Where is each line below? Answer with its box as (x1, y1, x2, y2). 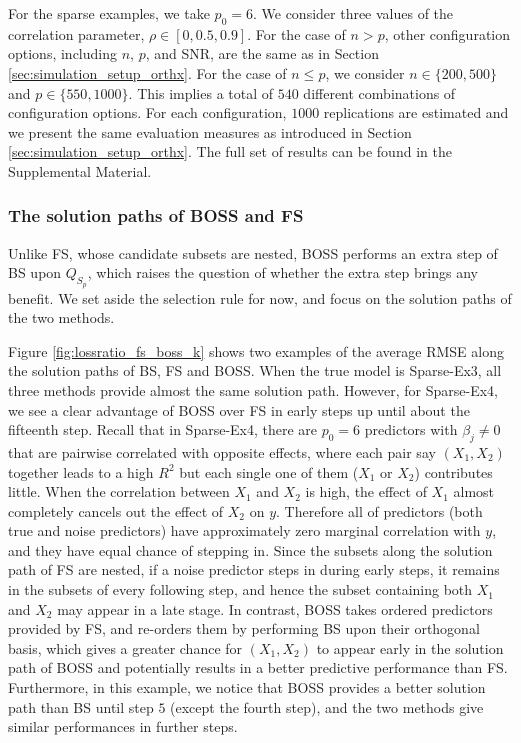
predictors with (364, 419, 458, 440)
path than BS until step (8, 696, 154, 717)
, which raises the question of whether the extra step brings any (87, 262, 478, 283)
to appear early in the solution (316, 637, 504, 658)
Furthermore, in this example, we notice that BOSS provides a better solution (8, 677, 486, 698)
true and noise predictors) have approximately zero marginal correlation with (8, 520, 481, 541)
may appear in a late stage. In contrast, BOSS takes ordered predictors (57, 598, 493, 619)
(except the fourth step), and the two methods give (170, 696, 484, 717)
